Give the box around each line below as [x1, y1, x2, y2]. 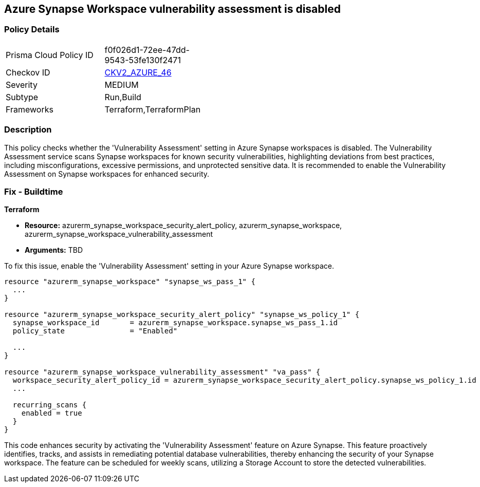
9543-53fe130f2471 [104, 54, 181, 65]
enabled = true [21, 409, 82, 418]
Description [4, 124, 52, 135]
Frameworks [6, 104, 53, 115]
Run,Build [104, 91, 141, 102]
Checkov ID [6, 67, 50, 78]
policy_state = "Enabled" [12, 327, 178, 335]
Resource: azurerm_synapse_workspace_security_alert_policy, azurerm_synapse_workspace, [25, 221, 342, 230]
